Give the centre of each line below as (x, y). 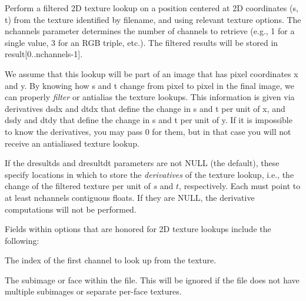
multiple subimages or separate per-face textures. (93, 291)
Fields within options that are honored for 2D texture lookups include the (138, 229)
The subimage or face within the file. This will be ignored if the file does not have (152, 279)
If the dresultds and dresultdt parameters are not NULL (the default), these (142, 163)
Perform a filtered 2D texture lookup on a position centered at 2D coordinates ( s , (152, 8)
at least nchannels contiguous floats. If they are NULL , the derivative (130, 197)
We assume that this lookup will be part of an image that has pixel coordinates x (152, 73)
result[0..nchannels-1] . (44, 54)
